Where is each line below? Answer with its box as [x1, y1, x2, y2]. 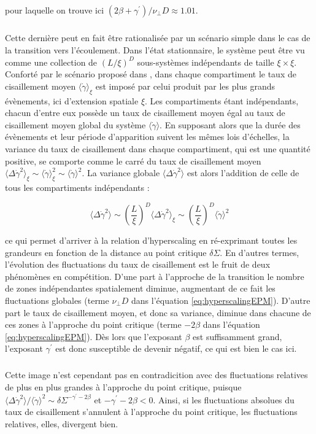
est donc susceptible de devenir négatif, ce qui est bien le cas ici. [55, 342, 297, 355]
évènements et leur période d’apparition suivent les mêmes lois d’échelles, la [5, 130, 290, 143]
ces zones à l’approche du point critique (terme [5, 318, 182, 331]
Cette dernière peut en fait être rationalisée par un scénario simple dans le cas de [5, 31, 310, 44]
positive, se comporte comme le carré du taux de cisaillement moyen [5, 154, 261, 167]
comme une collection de [5, 55, 98, 68]
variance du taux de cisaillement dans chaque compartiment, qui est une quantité [5, 142, 310, 155]
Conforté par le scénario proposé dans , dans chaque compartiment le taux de [5, 68, 296, 80]
